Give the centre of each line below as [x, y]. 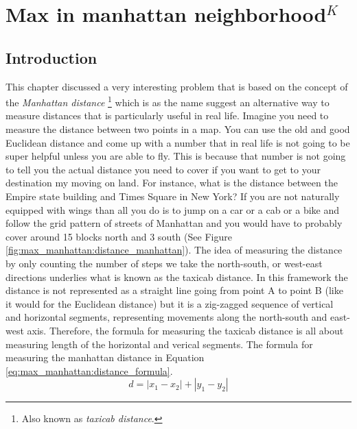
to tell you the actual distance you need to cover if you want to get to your [163, 169]
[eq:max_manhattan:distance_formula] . [89, 370]
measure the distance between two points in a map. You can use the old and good [178, 129]
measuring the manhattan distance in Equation [105, 357]
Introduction [51, 57]
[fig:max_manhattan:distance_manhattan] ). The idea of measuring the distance [174, 250]
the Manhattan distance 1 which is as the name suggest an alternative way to [168, 101]
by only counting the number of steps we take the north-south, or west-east [164, 263]
